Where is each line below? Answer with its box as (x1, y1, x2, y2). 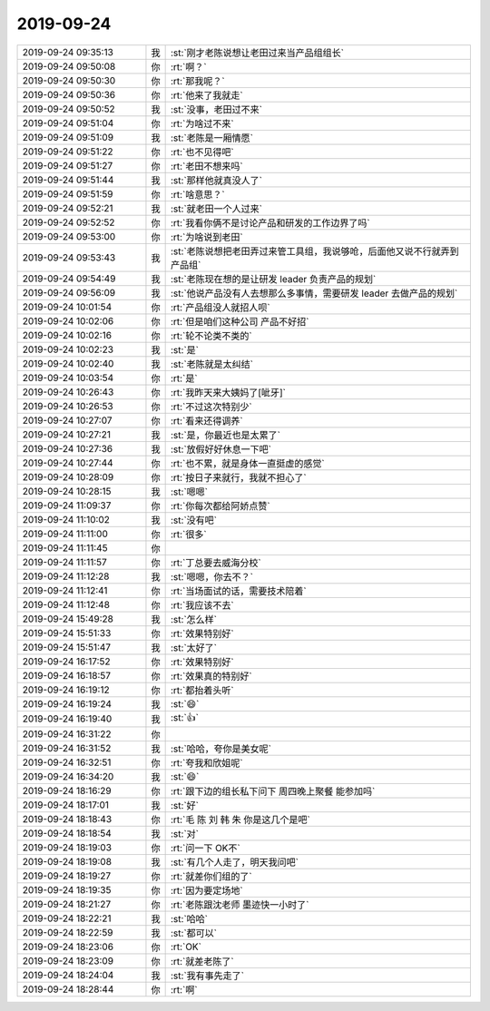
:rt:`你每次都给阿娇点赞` (170, 499, 271, 512)
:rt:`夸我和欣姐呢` (170, 756, 244, 769)
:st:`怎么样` (170, 613, 218, 625)
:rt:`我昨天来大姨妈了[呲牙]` (170, 386, 286, 398)
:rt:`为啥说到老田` (170, 231, 244, 243)
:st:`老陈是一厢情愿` (170, 132, 254, 144)
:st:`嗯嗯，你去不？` (170, 570, 254, 583)
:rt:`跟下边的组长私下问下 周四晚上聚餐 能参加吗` (170, 785, 376, 798)
